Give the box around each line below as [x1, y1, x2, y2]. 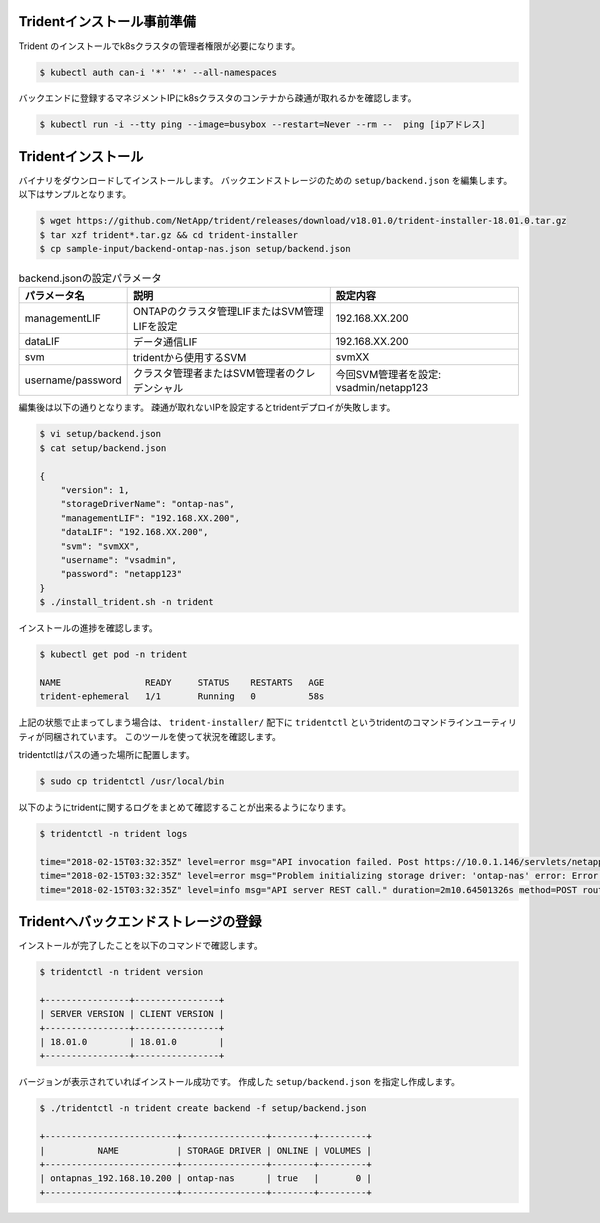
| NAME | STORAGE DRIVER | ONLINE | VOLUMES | [39, 1145, 372, 1156]
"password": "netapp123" [60, 568, 183, 580]
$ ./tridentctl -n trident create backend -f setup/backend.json [39, 1103, 367, 1114]
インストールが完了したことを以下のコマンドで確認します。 [18, 940, 264, 952]
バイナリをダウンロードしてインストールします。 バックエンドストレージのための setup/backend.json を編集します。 [18, 174, 513, 186]
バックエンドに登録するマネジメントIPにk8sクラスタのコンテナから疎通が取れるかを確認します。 [18, 92, 417, 104]
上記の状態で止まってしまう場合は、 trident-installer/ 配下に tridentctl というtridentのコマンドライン [18, 716, 474, 729]
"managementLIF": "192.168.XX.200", [60, 512, 240, 524]
